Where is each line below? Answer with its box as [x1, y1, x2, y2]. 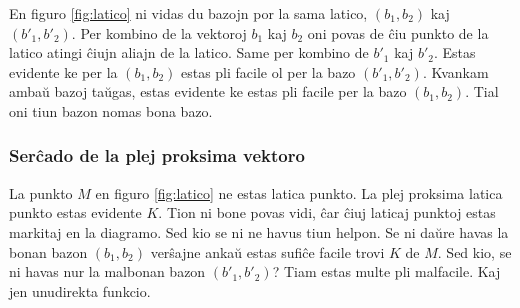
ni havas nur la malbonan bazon [9, 261, 206, 282]
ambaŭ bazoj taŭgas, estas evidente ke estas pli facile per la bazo [9, 81, 407, 102]
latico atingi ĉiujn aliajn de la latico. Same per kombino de [9, 42, 369, 63]
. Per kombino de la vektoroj [71, 22, 247, 43]
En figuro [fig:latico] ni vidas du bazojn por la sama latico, [9, 3, 368, 23]
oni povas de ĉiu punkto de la [307, 22, 489, 43]
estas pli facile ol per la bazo [180, 61, 356, 82]
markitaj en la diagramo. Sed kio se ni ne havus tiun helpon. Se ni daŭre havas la [9, 221, 509, 242]
